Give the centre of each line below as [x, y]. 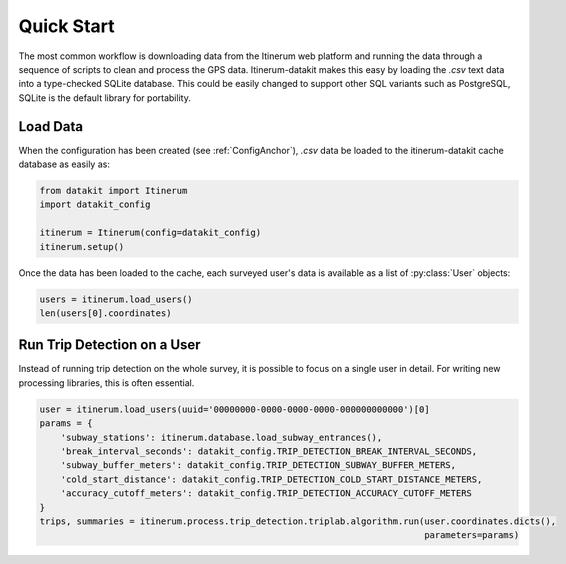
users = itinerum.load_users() [116, 299]
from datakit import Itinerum [113, 190]
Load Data [51, 126]
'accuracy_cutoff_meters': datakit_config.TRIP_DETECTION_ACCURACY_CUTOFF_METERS [266, 493]
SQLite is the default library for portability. [105, 97]
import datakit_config [95, 204]
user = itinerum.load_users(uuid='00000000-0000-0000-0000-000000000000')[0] [234, 409]
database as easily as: [64, 164]
